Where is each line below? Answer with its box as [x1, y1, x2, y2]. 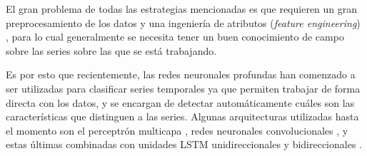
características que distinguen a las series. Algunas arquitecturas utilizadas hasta [6, 109, 359, 124]
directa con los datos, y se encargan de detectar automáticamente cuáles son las [6, 95, 355, 110]
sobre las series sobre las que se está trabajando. [6, 43, 217, 58]
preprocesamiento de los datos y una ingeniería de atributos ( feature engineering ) [6, 15, 361, 30]
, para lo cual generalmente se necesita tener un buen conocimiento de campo [6, 29, 344, 44]
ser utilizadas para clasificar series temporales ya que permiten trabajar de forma [6, 80, 361, 95]
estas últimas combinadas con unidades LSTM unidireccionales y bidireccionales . [6, 137, 362, 152]
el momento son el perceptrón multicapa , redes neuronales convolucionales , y [6, 123, 348, 137]
